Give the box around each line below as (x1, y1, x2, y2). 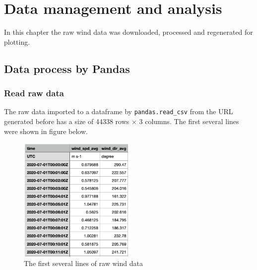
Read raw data (4, 87, 64, 99)
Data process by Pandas (4, 61, 130, 76)
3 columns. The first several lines (139, 116, 239, 126)
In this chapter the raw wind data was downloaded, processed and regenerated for (4, 27, 253, 37)
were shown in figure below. (4, 126, 88, 136)
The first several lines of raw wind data (24, 258, 143, 269)
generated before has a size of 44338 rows (4, 116, 129, 126)
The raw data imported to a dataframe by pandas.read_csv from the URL (4, 106, 233, 117)
